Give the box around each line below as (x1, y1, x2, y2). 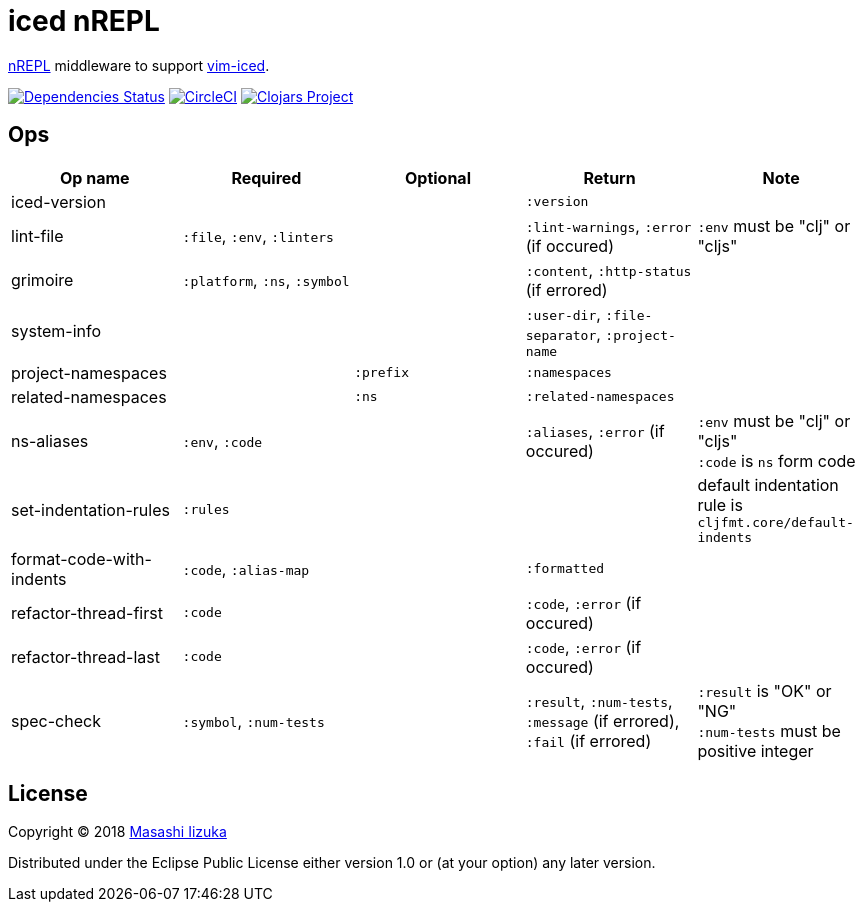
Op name (60, 167, 130, 188)
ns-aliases (11, 430, 89, 451)
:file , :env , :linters (182, 225, 334, 246)
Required (231, 167, 302, 188)
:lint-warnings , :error (525, 215, 692, 236)
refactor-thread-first (11, 602, 163, 623)
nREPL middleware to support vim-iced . (8, 56, 270, 74)
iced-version (11, 191, 106, 212)
